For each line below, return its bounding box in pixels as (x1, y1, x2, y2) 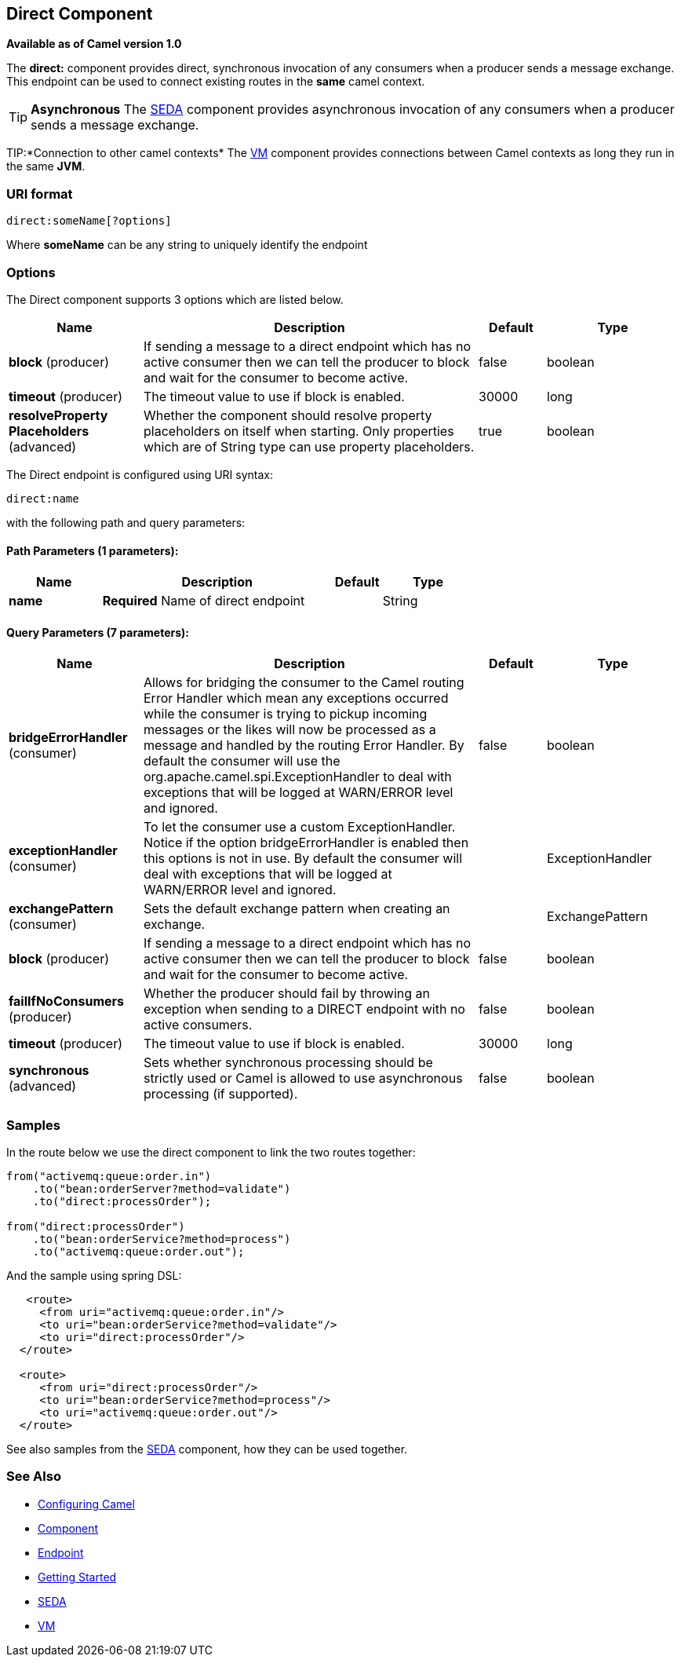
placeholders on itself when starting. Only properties (144, 422, 454, 439)
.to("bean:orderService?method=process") (32, 1233, 291, 1246)
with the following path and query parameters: (6, 515, 246, 529)
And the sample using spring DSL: (6, 1269, 182, 1283)
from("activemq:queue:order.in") (6, 1170, 212, 1183)
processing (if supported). (144, 1086, 298, 1102)
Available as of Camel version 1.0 (6, 37, 182, 51)
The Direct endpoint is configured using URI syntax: (6, 467, 273, 481)
